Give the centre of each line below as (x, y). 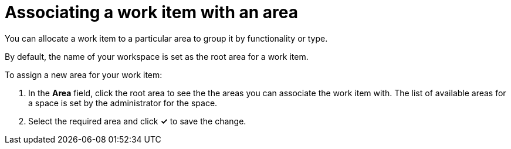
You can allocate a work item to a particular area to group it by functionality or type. (166, 38)
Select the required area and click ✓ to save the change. (137, 121)
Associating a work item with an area (151, 12)
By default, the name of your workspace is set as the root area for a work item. (157, 56)
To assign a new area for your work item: (84, 74)
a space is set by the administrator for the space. (123, 103)
